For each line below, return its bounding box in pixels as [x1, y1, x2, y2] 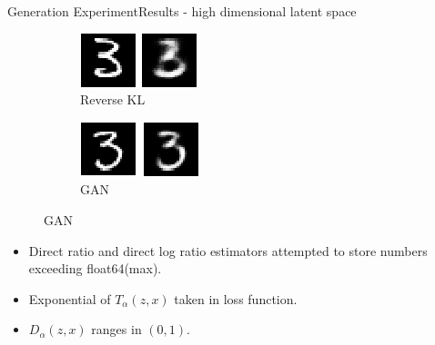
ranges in [91, 320, 142, 339]
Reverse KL [80, 90, 146, 109]
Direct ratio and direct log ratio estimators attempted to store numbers [28, 241, 428, 260]
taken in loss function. [174, 289, 298, 308]
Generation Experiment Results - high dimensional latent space [7, 2, 357, 20]
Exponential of [28, 289, 111, 308]
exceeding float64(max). [28, 259, 162, 278]
